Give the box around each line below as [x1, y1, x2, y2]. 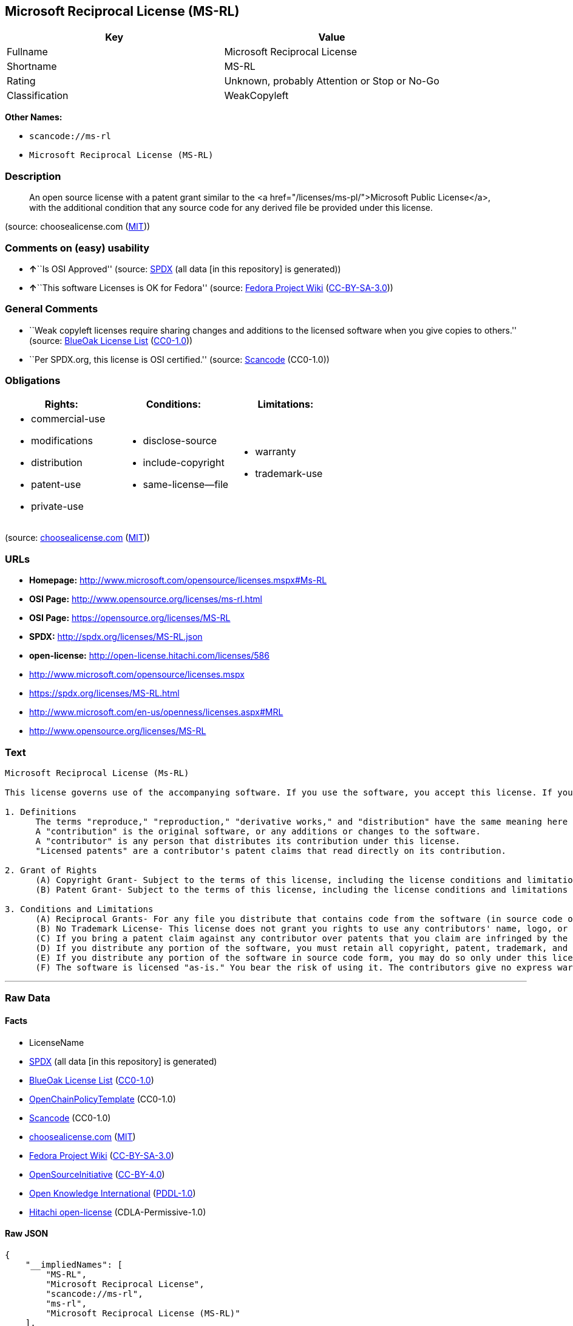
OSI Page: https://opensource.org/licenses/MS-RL [29, 613, 231, 623]
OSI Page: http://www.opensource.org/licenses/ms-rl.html [29, 594, 263, 605]
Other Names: [5, 112, 63, 123]
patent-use [31, 478, 81, 491]
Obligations [5, 374, 61, 387]
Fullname [7, 46, 48, 58]
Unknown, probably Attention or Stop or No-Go [224, 75, 439, 88]
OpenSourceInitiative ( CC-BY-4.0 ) [29, 1169, 165, 1180]
